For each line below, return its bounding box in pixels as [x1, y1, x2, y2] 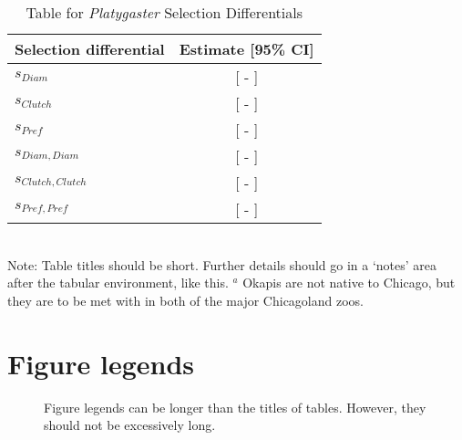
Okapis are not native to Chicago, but [242, 273, 456, 292]
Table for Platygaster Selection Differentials [26, 2, 303, 23]
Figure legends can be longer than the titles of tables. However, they [44, 397, 426, 416]
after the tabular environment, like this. [7, 273, 229, 292]
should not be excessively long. [44, 415, 216, 435]
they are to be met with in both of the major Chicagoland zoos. [7, 290, 364, 309]
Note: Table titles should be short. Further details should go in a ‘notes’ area [7, 255, 437, 274]
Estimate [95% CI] [179, 38, 314, 59]
